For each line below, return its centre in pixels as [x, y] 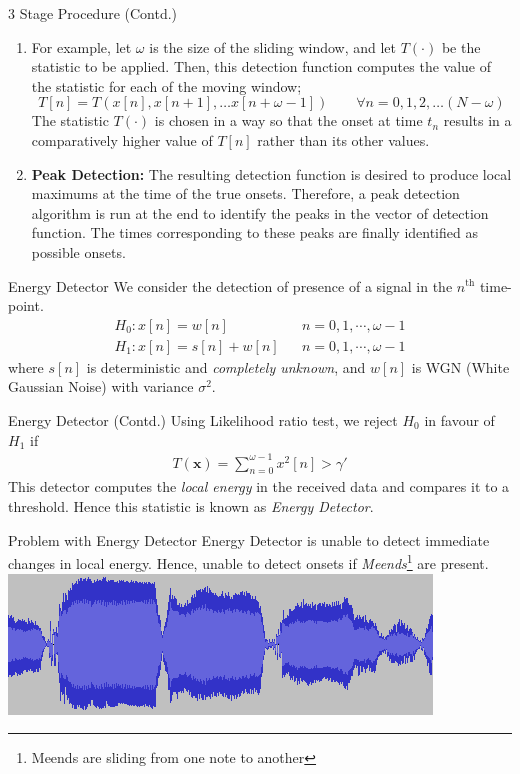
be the [461, 46]
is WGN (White [460, 366]
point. [26, 305]
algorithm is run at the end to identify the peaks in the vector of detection [260, 212]
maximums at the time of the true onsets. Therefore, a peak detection [245, 193]
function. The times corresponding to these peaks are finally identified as [254, 232]
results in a [477, 120]
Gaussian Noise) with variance [101, 386]
